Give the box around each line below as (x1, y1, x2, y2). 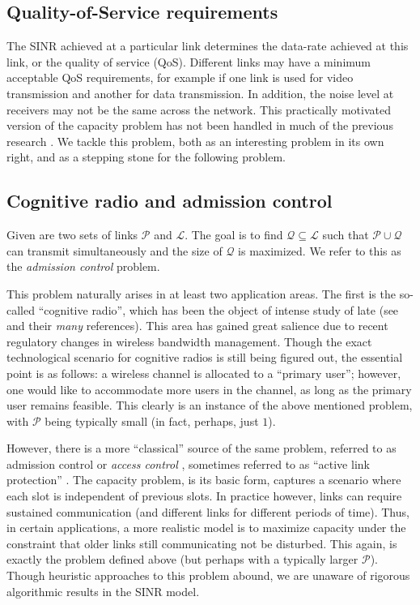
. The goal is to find (185, 226, 283, 243)
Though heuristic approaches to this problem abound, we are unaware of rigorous (6, 567, 410, 584)
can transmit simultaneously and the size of (6, 242, 223, 259)
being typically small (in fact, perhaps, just (45, 412, 259, 429)
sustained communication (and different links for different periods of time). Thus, (6, 503, 409, 520)
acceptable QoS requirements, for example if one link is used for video (6, 69, 354, 86)
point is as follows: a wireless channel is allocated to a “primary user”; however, (6, 364, 401, 381)
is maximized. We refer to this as (238, 242, 401, 259)
